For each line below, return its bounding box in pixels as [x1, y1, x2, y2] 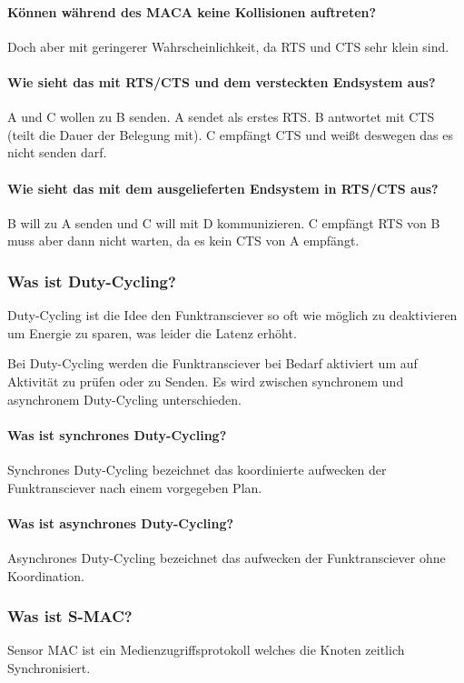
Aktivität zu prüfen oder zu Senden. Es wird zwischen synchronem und [7, 371, 404, 390]
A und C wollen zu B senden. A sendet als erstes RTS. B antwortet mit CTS [7, 107, 435, 126]
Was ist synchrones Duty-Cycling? [7, 425, 227, 444]
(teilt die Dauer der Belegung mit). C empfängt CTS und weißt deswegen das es [7, 125, 454, 144]
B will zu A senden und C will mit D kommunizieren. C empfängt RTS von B [7, 213, 440, 232]
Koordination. [7, 566, 84, 585]
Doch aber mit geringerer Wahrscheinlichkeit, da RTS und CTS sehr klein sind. [7, 36, 449, 55]
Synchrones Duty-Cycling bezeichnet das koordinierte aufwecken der [7, 459, 387, 478]
